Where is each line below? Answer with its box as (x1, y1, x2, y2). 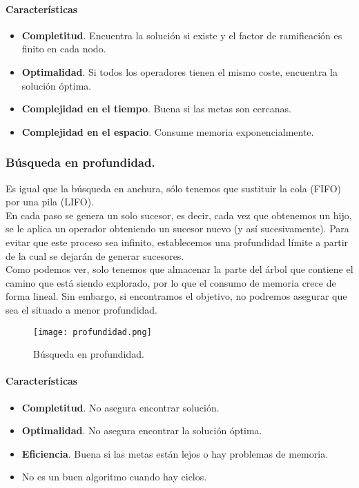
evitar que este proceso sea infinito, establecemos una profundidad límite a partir (6, 234, 349, 249)
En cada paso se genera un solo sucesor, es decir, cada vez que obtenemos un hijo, (6, 207, 352, 222)
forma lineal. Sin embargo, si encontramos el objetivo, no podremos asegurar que (6, 289, 347, 303)
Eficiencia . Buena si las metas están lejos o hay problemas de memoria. (21, 446, 329, 460)
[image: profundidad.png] (33, 327, 152, 337)
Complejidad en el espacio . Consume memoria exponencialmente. (21, 124, 314, 139)
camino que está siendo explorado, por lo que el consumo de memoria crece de (6, 275, 336, 289)
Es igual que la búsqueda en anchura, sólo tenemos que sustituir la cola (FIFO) (6, 181, 342, 195)
